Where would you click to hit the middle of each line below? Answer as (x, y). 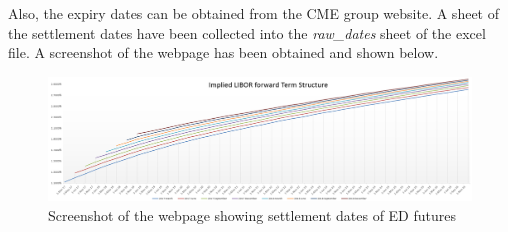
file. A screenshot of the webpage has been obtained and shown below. (223, 52)
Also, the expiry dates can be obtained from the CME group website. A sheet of (253, 13)
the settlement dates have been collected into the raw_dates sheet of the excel (247, 32)
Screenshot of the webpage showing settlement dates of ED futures (252, 215)
